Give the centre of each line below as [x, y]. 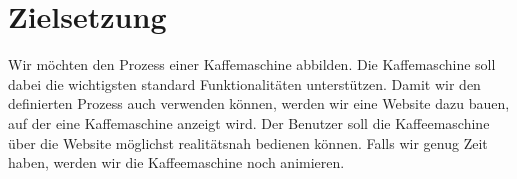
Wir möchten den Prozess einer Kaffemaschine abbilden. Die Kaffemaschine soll [252, 64]
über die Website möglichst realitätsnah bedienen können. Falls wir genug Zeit [248, 142]
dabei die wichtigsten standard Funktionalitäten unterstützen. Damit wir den [244, 83]
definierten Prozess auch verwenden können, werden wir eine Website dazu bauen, [259, 103]
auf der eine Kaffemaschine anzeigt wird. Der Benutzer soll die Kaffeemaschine [249, 122]
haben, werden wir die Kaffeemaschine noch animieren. [176, 162]
